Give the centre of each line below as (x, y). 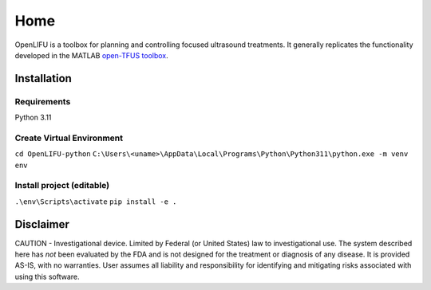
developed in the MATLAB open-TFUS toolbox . (92, 55)
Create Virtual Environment (69, 138)
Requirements (43, 101)
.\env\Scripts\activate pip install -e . (96, 202)
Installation (43, 78)
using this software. (47, 276)
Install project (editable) (62, 186)
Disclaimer (42, 224)
